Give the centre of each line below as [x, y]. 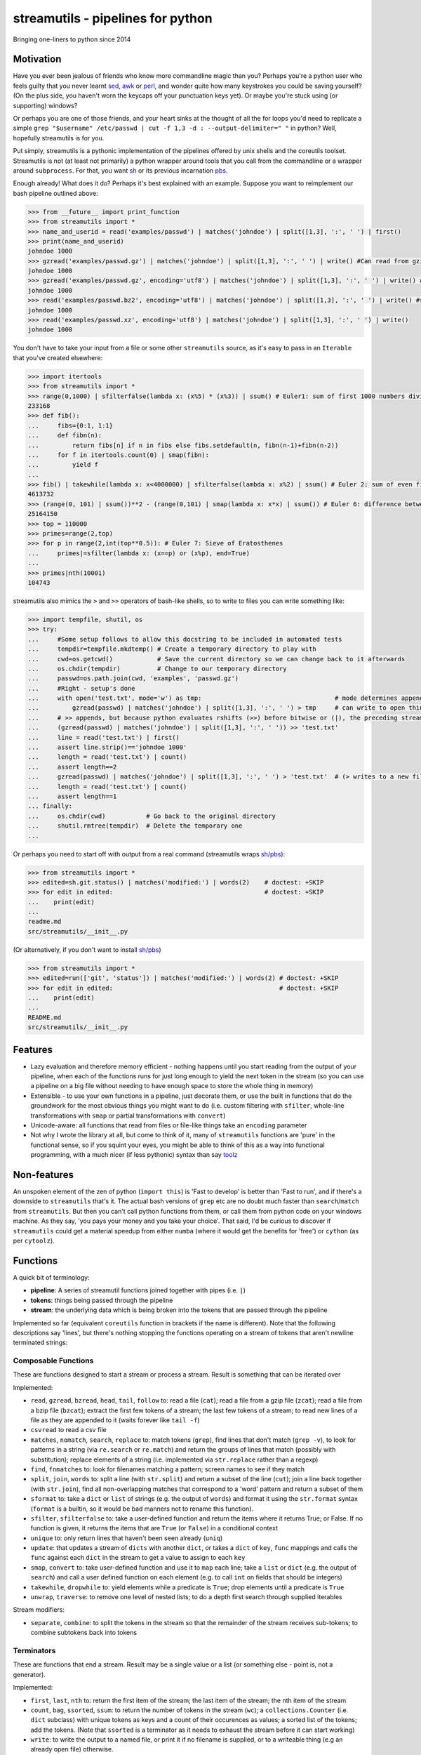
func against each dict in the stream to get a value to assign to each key [138, 1558]
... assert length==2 [72, 767]
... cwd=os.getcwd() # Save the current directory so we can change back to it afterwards [216, 659]
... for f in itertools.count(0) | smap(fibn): [119, 455]
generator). [29, 1674]
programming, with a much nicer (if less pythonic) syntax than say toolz [134, 1155]
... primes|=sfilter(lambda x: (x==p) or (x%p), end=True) [139, 553]
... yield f [63, 465]
